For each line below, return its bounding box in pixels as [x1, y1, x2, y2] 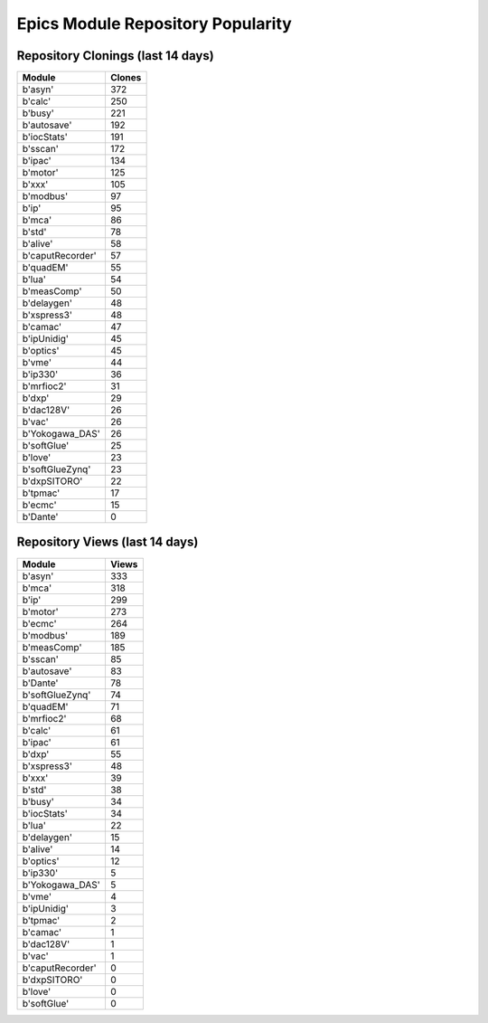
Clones [109, 71, 142, 84]
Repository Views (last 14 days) [16, 535, 199, 550]
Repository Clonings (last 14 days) [16, 48, 214, 63]
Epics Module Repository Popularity [16, 14, 293, 33]
